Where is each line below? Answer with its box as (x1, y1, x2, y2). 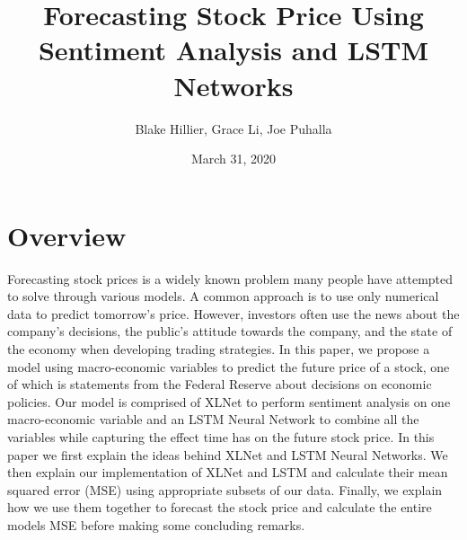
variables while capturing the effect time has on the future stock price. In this (7, 427, 435, 446)
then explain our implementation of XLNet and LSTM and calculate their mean (7, 463, 448, 482)
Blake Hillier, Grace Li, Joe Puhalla (135, 119, 332, 137)
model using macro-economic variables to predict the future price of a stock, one (7, 357, 450, 376)
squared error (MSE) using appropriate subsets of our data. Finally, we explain (7, 480, 443, 499)
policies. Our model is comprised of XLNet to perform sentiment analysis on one (7, 392, 451, 411)
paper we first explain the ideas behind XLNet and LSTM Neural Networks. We (7, 445, 448, 464)
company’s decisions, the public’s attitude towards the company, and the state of (7, 322, 453, 341)
